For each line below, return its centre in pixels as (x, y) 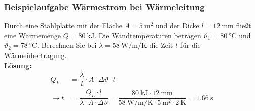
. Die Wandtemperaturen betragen (148, 35)
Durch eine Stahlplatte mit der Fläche (63, 25)
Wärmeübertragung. (35, 55)
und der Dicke (177, 25)
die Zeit (161, 45)
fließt (244, 25)
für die (190, 45)
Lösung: (18, 65)
